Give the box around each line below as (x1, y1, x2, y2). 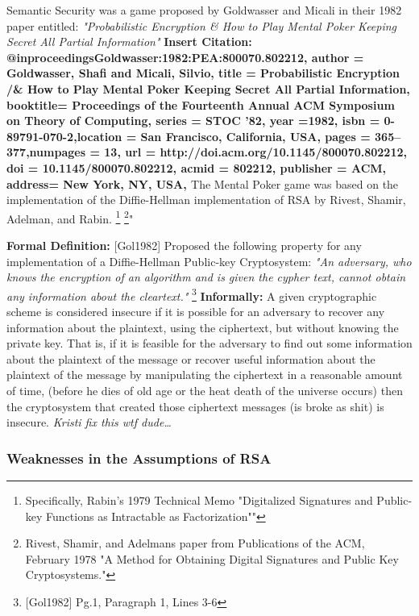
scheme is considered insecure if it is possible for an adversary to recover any (6, 303, 385, 319)
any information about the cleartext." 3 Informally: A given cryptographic (6, 285, 377, 304)
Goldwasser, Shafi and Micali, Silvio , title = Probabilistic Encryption (6, 65, 400, 81)
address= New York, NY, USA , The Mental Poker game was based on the (6, 175, 399, 192)
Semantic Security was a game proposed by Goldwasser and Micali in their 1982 (6, 2, 402, 18)
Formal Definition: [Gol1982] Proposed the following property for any (6, 236, 362, 253)
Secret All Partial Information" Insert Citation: (6, 33, 252, 50)
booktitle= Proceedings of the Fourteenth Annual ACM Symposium (6, 96, 395, 113)
